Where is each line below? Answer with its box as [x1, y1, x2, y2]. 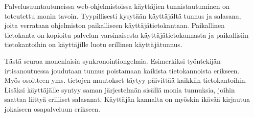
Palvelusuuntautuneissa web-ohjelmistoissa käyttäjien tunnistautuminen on [4, 1, 230, 11]
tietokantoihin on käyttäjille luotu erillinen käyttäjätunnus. [4, 39, 183, 49]
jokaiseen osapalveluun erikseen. [4, 103, 100, 114]
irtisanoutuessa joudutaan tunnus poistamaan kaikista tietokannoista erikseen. [4, 65, 240, 75]
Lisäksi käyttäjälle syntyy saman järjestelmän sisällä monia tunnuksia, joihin [4, 84, 235, 94]
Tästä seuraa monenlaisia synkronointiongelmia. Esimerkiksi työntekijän [4, 55, 221, 66]
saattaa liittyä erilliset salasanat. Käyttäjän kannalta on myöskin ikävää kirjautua [4, 94, 250, 104]
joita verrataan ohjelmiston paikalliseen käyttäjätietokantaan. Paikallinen [4, 20, 225, 30]
